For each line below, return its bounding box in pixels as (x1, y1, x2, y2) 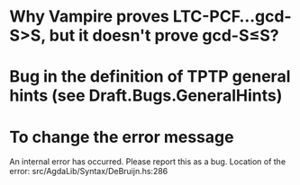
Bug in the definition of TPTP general (9, 66, 291, 87)
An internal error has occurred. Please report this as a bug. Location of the (9, 156, 286, 167)
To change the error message (9, 127, 234, 147)
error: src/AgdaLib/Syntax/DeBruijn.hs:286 (9, 166, 168, 177)
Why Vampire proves (9, 6, 169, 27)
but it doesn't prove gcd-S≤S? (49, 25, 279, 46)
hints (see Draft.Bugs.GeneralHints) (9, 85, 283, 106)
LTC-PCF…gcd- (172, 6, 292, 27)
